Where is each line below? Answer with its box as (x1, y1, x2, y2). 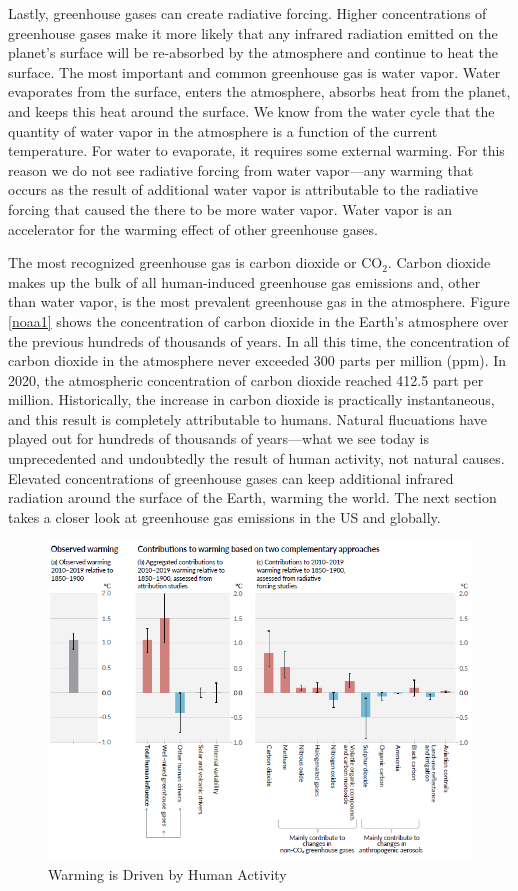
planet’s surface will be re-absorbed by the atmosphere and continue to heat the (8, 42, 499, 63)
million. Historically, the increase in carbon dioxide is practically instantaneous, (8, 389, 495, 410)
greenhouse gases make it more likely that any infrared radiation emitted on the (8, 22, 498, 43)
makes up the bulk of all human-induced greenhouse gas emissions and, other (8, 271, 481, 292)
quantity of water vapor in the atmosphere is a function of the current (8, 120, 438, 141)
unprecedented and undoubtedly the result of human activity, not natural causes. (8, 448, 505, 469)
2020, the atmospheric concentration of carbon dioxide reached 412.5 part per (8, 369, 484, 390)
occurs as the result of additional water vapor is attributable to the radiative (8, 179, 478, 200)
